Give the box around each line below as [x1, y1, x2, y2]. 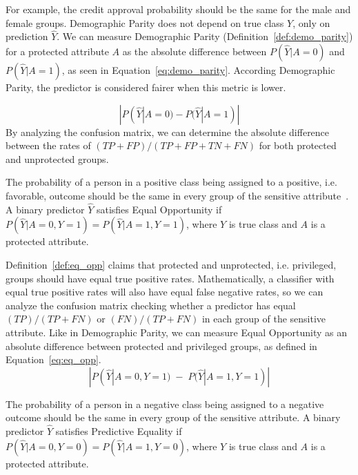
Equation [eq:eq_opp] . [6, 352, 101, 367]
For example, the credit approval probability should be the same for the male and [6, 2, 351, 16]
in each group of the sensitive [201, 311, 326, 326]
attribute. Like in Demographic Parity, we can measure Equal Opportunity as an [6, 324, 348, 339]
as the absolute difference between [122, 44, 267, 58]
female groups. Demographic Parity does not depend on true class [6, 15, 284, 30]
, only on [292, 15, 330, 30]
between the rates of [6, 138, 91, 153]
